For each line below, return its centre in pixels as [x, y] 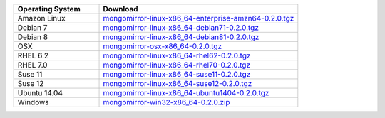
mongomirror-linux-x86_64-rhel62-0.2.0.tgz [177, 55]
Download [120, 9]
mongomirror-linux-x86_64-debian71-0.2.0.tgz [181, 27]
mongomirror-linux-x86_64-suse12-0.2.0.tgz [178, 84]
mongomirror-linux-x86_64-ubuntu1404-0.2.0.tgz [186, 93]
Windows [33, 102]
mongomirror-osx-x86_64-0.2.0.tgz [163, 46]
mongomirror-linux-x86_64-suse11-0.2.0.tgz [177, 74]
